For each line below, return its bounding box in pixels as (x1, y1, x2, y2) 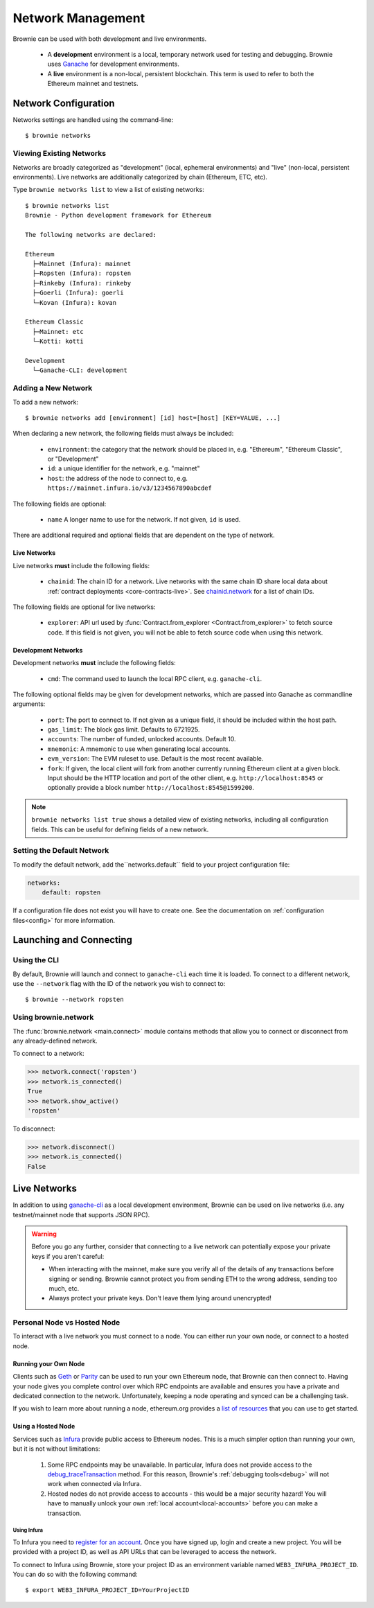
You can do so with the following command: (12, 1570, 138, 1579)
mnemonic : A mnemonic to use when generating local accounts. (47, 745, 231, 753)
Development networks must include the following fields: (12, 659, 176, 667)
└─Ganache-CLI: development (32, 366, 128, 374)
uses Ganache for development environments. (47, 60, 179, 69)
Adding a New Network (12, 383, 93, 393)
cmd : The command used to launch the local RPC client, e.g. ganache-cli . (47, 674, 262, 682)
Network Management (12, 10, 145, 26)
